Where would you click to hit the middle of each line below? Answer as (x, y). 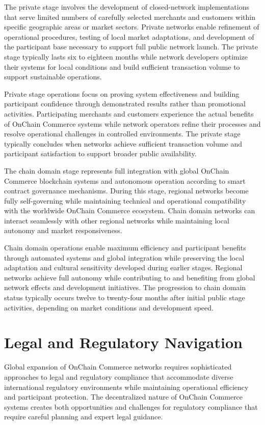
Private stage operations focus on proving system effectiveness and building (122, 93)
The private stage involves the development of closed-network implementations (127, 7)
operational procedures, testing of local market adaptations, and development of (129, 36)
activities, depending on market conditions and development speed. (109, 307)
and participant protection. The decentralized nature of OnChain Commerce (124, 397)
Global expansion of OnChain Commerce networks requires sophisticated (118, 367)
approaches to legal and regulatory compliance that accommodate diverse (119, 376)
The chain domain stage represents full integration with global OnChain (117, 170)
